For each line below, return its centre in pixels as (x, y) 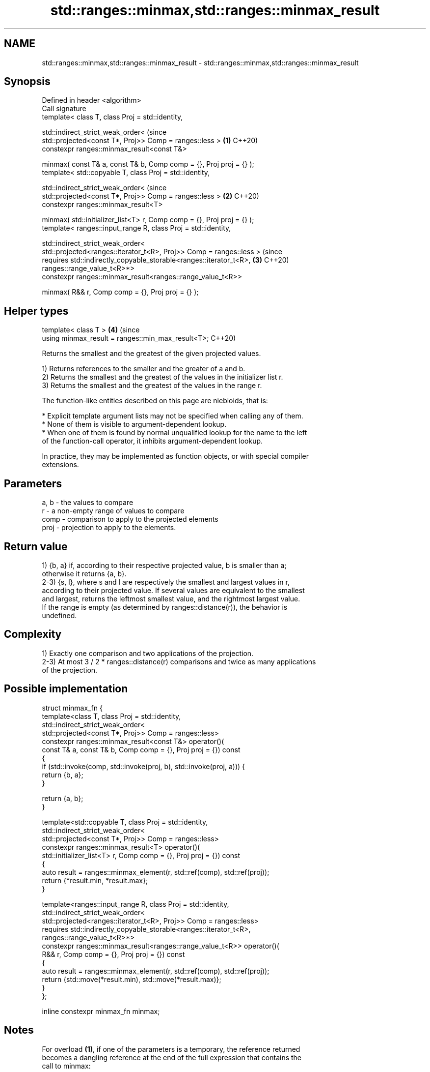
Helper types (36, 311)
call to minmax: (66, 1066)
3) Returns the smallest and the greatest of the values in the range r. (152, 386)
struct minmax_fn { (72, 708)
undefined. (59, 615)
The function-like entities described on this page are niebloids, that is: (155, 401)
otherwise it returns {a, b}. (84, 573)
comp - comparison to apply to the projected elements (130, 519)
